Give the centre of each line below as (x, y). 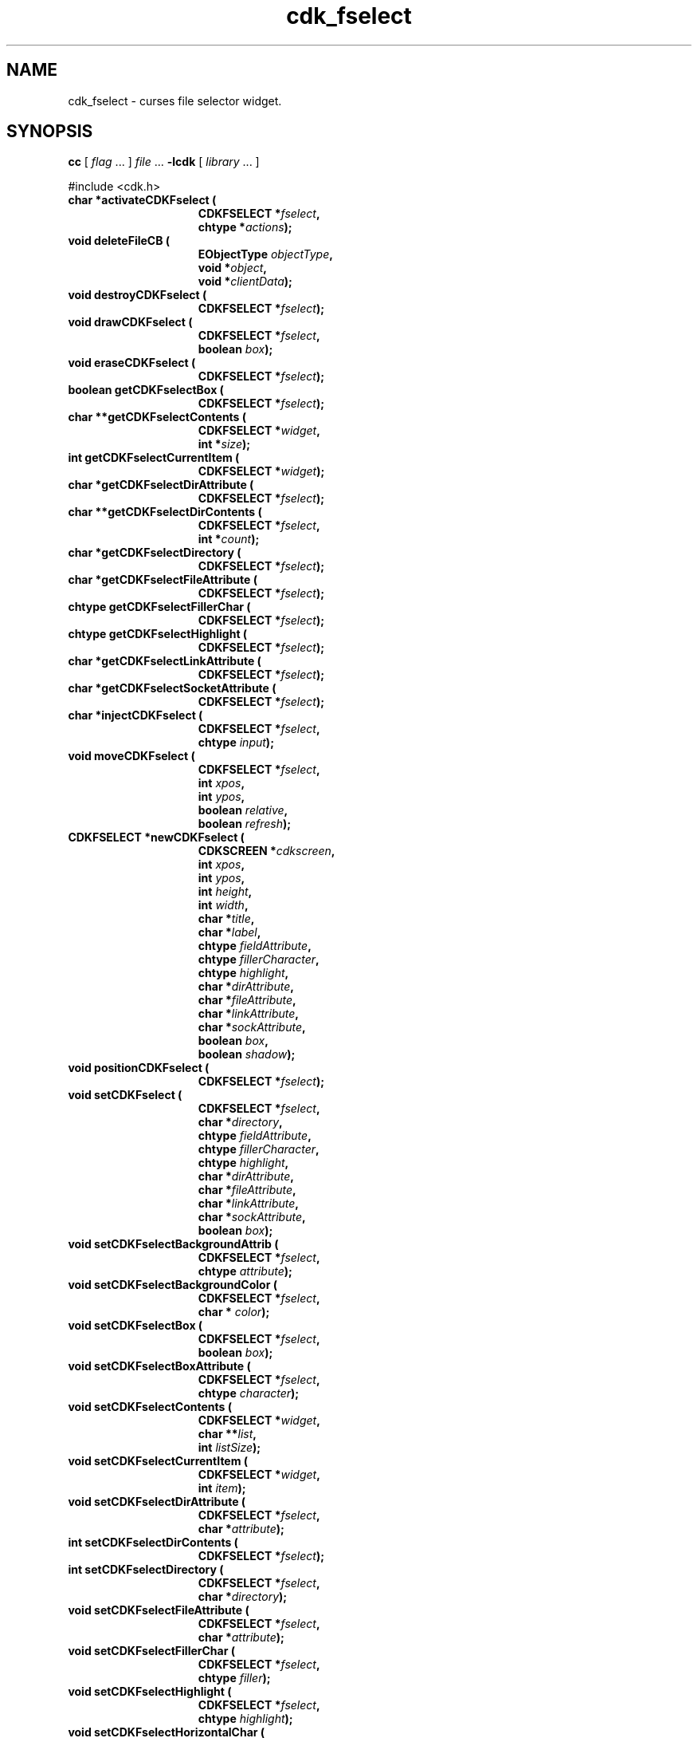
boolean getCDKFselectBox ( (146, 390)
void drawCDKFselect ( (130, 322)
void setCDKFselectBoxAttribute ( (159, 1366)
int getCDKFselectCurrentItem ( (154, 458)
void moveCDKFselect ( (131, 756)
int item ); (222, 1488)
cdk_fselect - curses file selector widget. (175, 100)
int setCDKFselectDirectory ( (146, 1570)
